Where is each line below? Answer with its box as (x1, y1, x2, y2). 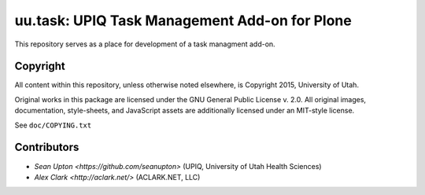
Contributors (14, 141, 79, 154)
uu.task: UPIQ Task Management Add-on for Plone (14, 12, 352, 29)
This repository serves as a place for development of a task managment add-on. (14, 39, 275, 49)
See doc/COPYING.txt (14, 120, 92, 130)
